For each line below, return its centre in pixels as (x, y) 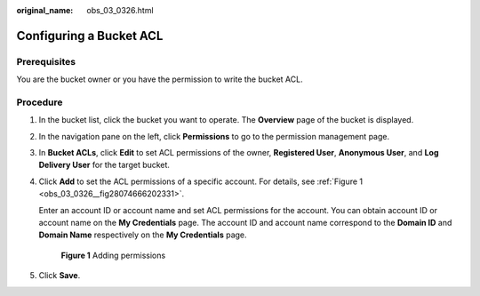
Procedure (40, 102)
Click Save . (60, 276)
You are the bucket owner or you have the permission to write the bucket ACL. (160, 79)
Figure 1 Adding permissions (113, 255)
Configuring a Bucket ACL (90, 36)
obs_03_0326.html (120, 10)
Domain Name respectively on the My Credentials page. (143, 235)
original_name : (45, 10)
